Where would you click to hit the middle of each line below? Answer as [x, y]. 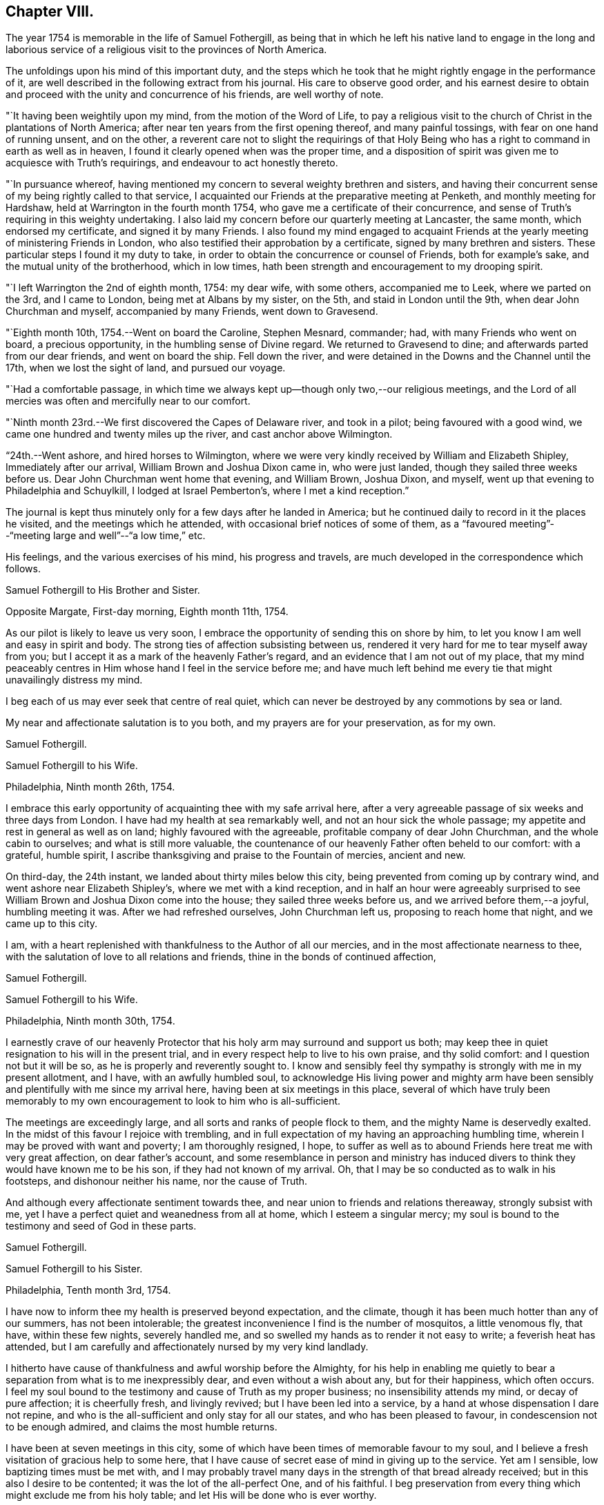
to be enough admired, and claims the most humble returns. [142, 1427]
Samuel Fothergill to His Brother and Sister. [103, 590]
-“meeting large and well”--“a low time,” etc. [106, 536]
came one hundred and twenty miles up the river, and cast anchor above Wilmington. [199, 434]
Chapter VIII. [50, 11]
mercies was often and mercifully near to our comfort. [128, 401]
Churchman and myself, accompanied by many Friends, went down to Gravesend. [192, 311]
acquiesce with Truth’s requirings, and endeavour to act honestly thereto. [172, 163]
